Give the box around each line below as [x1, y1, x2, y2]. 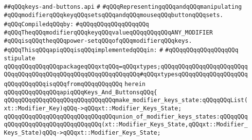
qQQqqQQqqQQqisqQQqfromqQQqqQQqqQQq [4, 80, 123, 87]
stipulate [4, 54, 36, 62]
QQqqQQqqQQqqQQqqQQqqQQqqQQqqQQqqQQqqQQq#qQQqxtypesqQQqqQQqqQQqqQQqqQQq [4, 71, 248, 78]
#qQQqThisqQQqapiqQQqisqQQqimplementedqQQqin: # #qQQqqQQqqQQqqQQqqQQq [4, 47, 238, 54]
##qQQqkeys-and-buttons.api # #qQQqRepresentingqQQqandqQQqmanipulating [4, 3, 242, 10]
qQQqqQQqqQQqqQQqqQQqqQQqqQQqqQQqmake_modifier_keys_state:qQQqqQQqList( [4, 97, 248, 104]
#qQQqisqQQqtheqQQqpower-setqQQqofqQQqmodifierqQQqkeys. [4, 37, 192, 44]
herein [125, 80, 146, 87]
